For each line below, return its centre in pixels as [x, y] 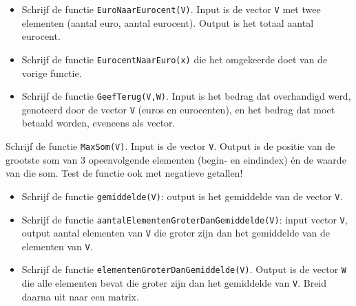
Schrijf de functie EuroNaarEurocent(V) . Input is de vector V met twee [171, 9]
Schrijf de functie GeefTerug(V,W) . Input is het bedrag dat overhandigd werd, [186, 96]
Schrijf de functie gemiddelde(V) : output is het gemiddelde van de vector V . [182, 196]
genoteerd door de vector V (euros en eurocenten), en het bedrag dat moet [178, 109]
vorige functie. [52, 73]
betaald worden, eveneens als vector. [98, 123]
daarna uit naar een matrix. [80, 296]
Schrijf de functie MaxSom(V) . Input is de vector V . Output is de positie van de [170, 146]
